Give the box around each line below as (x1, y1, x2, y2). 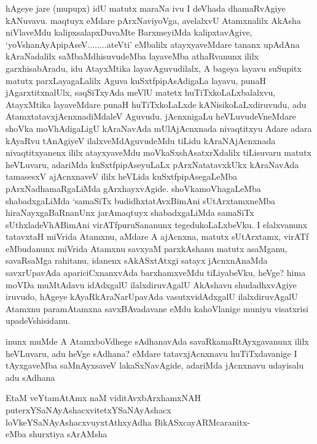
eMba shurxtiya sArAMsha (6, 427, 108, 440)
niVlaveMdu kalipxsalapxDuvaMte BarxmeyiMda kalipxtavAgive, (6, 26, 252, 39)
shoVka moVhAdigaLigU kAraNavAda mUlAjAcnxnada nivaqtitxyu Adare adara (6, 121, 312, 134)
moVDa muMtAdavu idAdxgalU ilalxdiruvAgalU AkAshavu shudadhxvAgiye (6, 278, 297, 291)
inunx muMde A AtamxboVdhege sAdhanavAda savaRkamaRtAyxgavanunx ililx (6, 335, 309, 348)
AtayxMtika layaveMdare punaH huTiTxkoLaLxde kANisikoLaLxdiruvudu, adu (6, 98, 307, 110)
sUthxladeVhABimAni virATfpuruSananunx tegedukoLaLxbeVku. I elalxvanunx (6, 218, 308, 231)
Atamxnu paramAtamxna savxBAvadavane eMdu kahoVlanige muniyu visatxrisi (6, 302, 308, 315)
